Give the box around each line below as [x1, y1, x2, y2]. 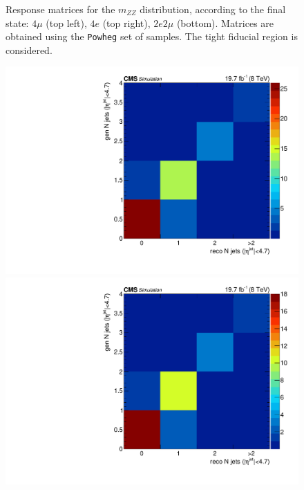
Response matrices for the [6, 2, 115, 16]
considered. [6, 42, 53, 57]
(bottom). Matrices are [176, 15, 274, 30]
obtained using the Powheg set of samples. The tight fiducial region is [6, 29, 298, 44]
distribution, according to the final [140, 2, 286, 16]
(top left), [46, 15, 87, 30]
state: [6, 15, 29, 30]
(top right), [102, 15, 151, 30]
